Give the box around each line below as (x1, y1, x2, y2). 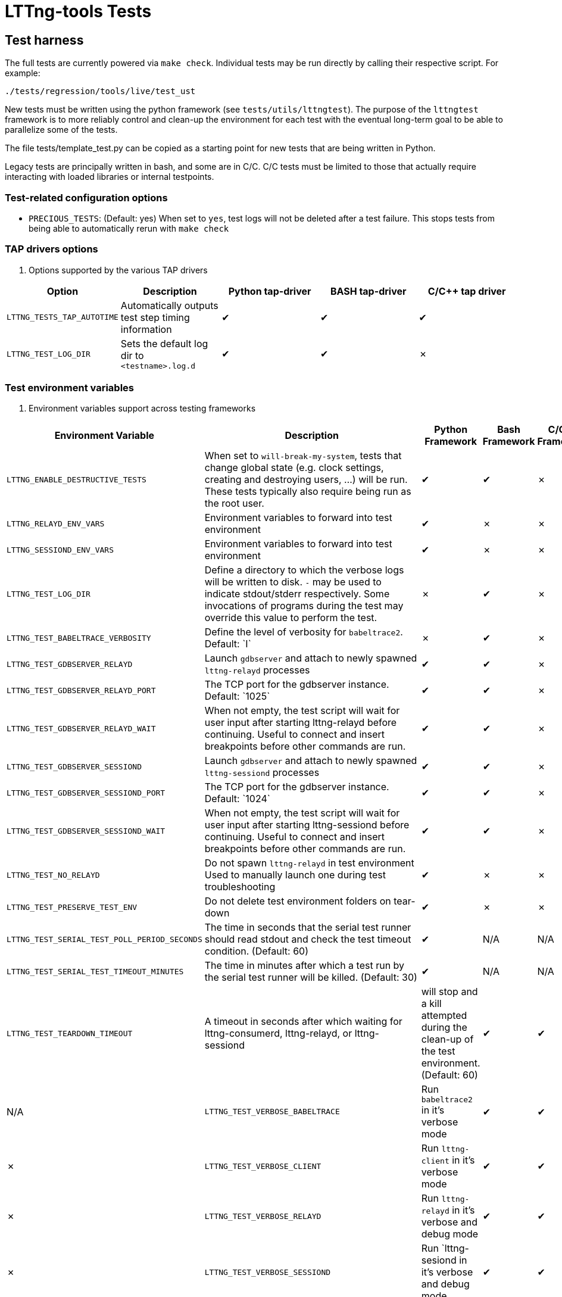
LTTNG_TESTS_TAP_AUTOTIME (7, 313, 118, 322)
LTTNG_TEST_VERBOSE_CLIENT (204, 1161, 321, 1171)
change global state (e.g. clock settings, (204, 462, 384, 474)
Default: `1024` (204, 793, 270, 805)
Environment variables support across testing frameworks (29, 403, 256, 414)
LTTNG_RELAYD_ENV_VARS (7, 519, 105, 528)
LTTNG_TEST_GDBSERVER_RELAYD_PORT (7, 685, 156, 695)
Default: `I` (204, 638, 251, 650)
